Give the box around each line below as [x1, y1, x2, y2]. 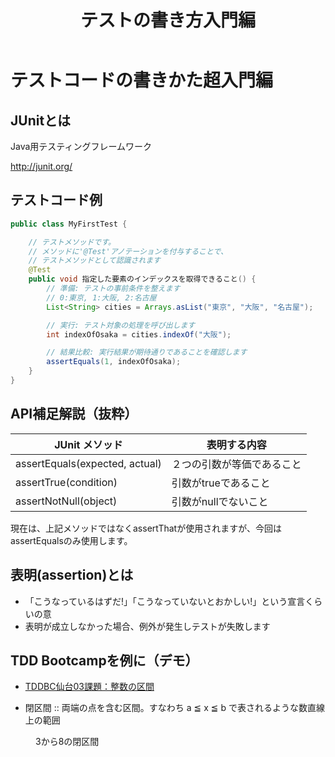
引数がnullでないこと [171, 494, 269, 508]
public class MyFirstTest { [10, 219, 128, 229]
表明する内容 [206, 437, 267, 451]
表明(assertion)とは [10, 567, 134, 584]
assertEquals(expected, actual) [15, 456, 162, 470]
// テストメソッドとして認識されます [28, 256, 162, 266]
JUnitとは [10, 112, 72, 129]
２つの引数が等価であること [171, 457, 302, 471]
